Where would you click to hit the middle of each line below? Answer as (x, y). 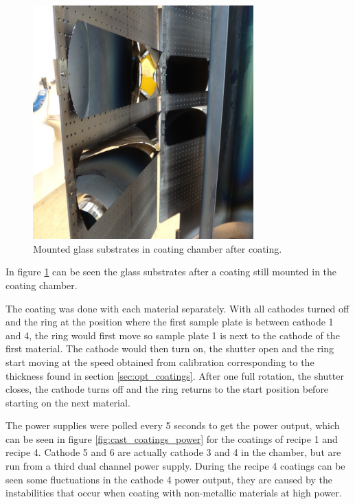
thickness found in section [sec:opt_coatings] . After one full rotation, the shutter (175, 375)
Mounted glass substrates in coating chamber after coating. (158, 248)
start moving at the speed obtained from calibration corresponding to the (160, 362)
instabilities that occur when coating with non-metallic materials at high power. (174, 493)
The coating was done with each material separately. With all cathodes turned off (177, 308)
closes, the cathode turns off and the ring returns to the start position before (167, 389)
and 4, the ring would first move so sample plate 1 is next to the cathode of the (173, 335)
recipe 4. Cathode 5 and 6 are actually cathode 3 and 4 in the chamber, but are (173, 452)
